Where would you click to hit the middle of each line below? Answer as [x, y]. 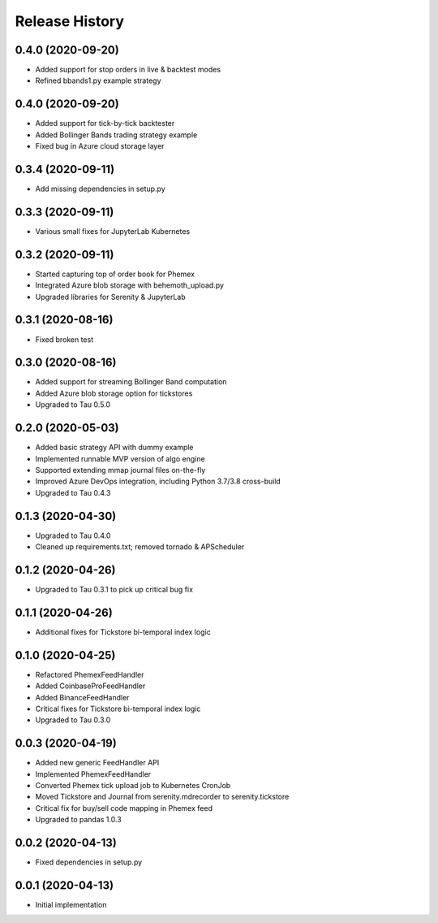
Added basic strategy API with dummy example [114, 448]
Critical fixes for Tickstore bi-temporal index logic [118, 708]
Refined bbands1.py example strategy [98, 80]
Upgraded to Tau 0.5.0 [73, 405]
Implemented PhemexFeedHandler [93, 774]
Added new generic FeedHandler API [97, 763]
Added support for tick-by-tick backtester [105, 123]
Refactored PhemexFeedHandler [90, 674]
